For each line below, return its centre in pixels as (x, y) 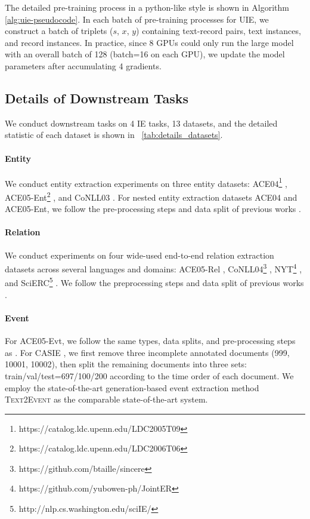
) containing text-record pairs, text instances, (218, 31)
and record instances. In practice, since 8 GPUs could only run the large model (149, 42)
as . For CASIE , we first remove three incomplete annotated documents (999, (147, 352)
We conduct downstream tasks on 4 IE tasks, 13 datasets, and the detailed (141, 123)
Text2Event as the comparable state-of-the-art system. (106, 399)
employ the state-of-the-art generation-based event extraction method (132, 387)
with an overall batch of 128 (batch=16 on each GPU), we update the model (145, 54)
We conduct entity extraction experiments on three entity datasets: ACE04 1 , (146, 182)
